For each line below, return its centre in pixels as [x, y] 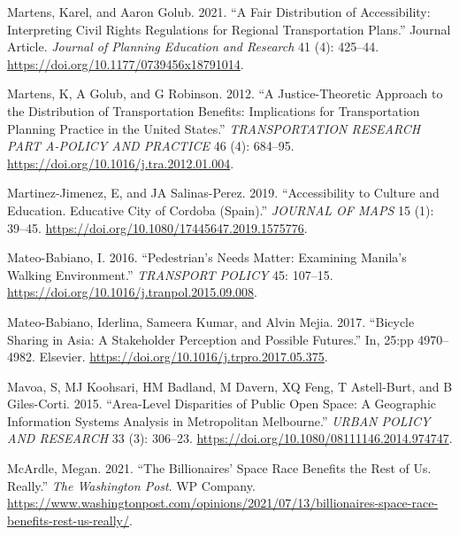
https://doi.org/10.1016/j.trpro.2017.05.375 [207, 357]
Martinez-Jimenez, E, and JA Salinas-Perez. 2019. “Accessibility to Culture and [223, 193]
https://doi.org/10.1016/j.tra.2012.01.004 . [121, 163]
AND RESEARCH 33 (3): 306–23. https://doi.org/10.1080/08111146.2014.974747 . [230, 438]
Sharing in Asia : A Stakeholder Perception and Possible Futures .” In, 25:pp [210, 339]
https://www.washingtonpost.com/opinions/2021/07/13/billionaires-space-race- [223, 503]
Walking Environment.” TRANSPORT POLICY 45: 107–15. [170, 274]
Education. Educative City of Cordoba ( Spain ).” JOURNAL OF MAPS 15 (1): [221, 210]
